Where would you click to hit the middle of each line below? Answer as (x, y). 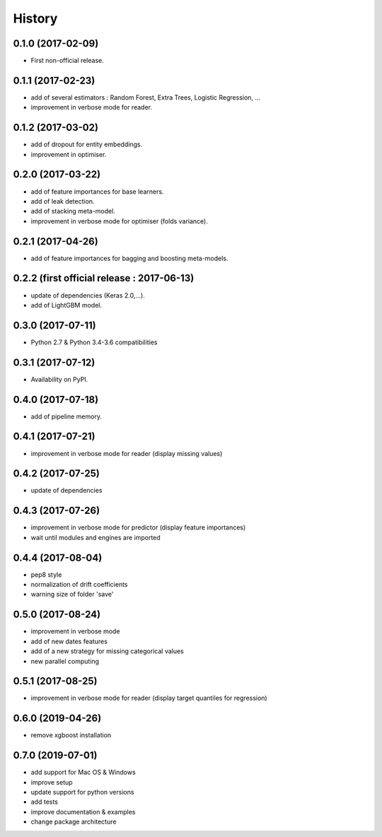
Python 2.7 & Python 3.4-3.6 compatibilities (94, 342)
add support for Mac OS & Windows (83, 772)
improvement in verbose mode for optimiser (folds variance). (120, 221)
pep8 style (46, 574)
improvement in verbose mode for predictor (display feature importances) (138, 527)
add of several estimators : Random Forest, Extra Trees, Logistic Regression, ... (146, 97)
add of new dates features (69, 641)
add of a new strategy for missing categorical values (107, 651)
